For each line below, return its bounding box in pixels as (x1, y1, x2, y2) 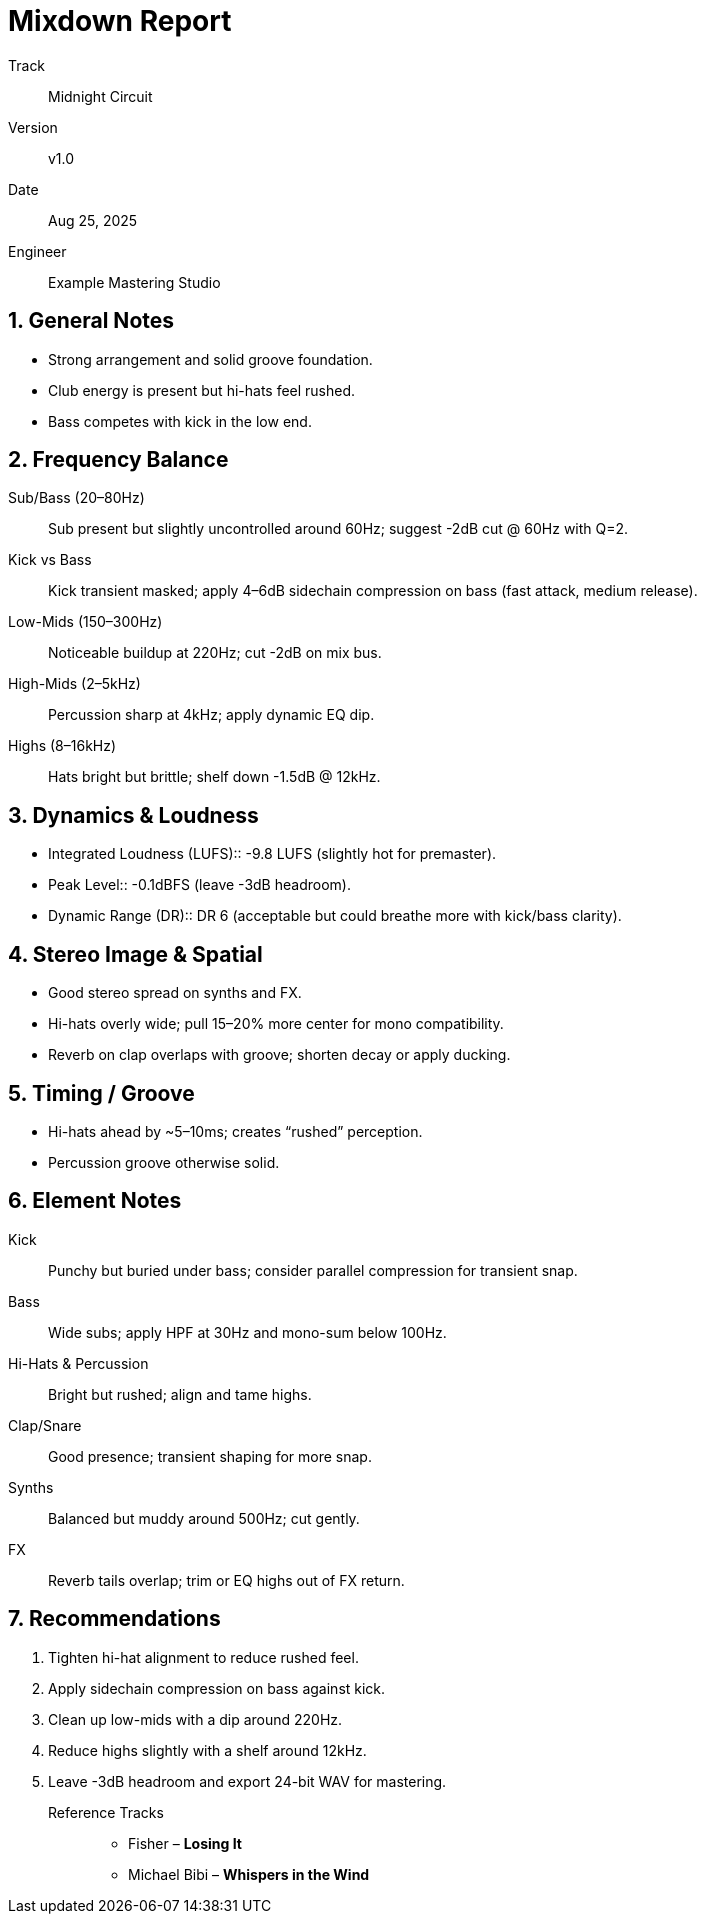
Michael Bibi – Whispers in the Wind (128, 1865, 370, 1883)
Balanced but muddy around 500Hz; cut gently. (48, 1509, 360, 1527)
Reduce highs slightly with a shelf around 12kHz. (48, 1741, 367, 1759)
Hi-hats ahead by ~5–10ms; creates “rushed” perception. (48, 1122, 423, 1140)
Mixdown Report (8, 4, 232, 38)
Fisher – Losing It (128, 1834, 242, 1852)
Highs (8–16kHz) (8, 737, 117, 755)
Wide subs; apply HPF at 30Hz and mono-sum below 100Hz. (48, 1323, 447, 1341)
